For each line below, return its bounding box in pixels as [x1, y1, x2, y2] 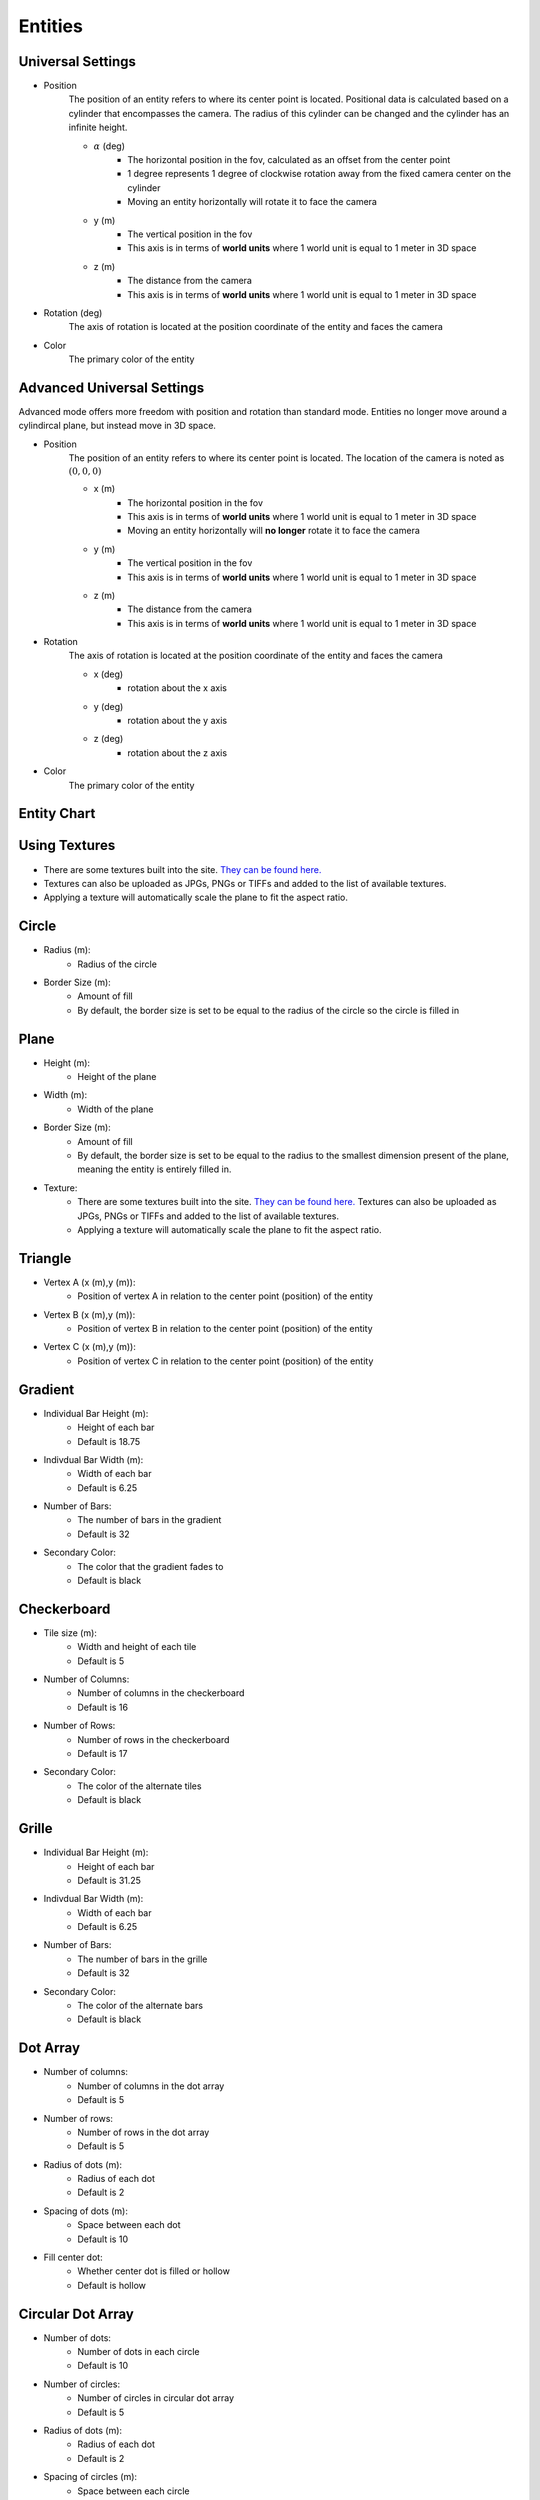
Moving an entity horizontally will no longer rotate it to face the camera [127, 525, 420, 537]
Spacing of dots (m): [43, 2205, 129, 2217]
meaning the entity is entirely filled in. [77, 1163, 232, 1175]
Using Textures [18, 837, 116, 854]
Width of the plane [77, 1103, 154, 1115]
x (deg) [93, 668, 124, 680]
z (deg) [93, 733, 124, 745]
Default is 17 [77, 1748, 128, 1760]
